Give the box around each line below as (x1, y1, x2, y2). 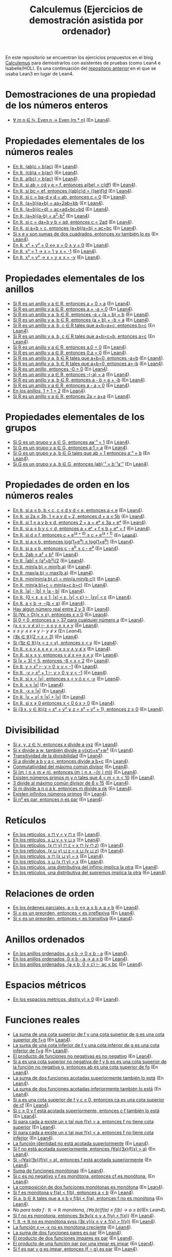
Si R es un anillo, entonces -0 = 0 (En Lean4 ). (12, 366, 109, 372)
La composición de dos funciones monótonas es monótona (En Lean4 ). (12, 1184, 164, 1190)
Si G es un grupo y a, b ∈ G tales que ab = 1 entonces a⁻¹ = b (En (12, 450, 150, 456)
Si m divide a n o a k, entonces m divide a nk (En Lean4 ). (12, 786, 133, 792)
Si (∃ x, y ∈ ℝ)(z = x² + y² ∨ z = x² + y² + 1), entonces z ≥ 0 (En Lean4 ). (12, 706, 164, 712)
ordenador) (61, 26, 111, 37)
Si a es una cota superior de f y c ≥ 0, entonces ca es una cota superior (12, 1097, 165, 1103)
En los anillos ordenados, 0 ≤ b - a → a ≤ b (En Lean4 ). (12, 956, 129, 962)
